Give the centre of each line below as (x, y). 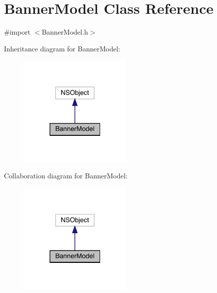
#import (17, 32)
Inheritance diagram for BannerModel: (62, 48)
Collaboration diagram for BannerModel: (66, 176)
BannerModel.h (65, 32)
